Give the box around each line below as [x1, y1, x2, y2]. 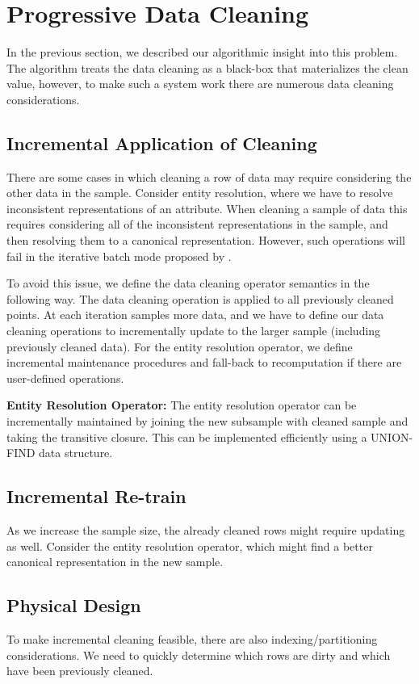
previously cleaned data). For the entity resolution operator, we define [6, 338, 353, 355]
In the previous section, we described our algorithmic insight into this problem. [6, 44, 398, 61]
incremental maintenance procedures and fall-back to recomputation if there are [6, 354, 402, 371]
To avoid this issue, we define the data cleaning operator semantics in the [6, 275, 370, 292]
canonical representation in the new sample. [6, 553, 224, 570]
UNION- [371, 428, 413, 445]
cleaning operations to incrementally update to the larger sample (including [6, 322, 381, 339]
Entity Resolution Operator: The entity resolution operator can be [6, 397, 357, 413]
